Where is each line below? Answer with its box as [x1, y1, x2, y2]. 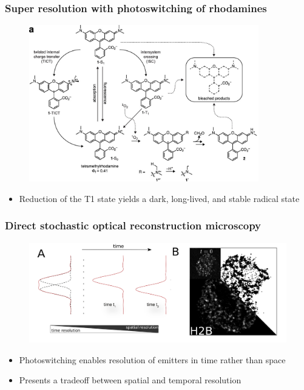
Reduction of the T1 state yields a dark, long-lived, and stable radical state [19, 192, 300, 204]
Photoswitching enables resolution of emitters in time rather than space [19, 353, 286, 366]
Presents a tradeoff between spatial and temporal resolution [19, 374, 242, 386]
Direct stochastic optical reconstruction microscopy [5, 218, 262, 233]
